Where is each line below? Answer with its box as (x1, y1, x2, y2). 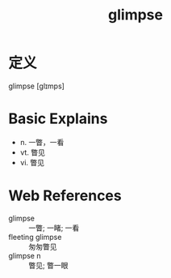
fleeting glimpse (8, 232, 62, 242)
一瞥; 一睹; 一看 (28, 223, 80, 233)
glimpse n (8, 250, 41, 260)
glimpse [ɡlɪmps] (8, 81, 65, 91)
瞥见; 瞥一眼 (28, 260, 69, 270)
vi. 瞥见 (19, 157, 45, 167)
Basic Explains (8, 109, 108, 128)
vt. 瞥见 (19, 148, 46, 157)
